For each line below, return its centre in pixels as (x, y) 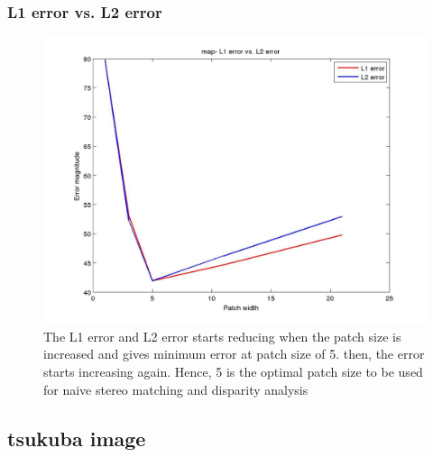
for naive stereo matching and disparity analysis (176, 389)
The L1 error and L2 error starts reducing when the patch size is (222, 336)
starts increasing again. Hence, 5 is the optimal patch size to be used (233, 371)
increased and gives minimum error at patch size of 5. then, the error (234, 354)
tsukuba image (77, 438)
